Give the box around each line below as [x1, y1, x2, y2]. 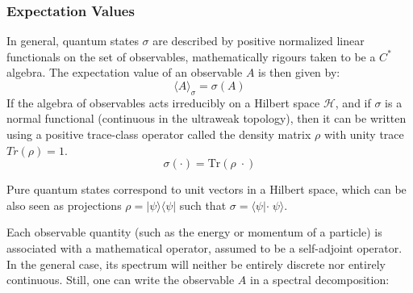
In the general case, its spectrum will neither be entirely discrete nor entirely [6, 255, 386, 272]
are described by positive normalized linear [152, 32, 365, 49]
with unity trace [323, 125, 404, 142]
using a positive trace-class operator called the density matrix [6, 125, 311, 142]
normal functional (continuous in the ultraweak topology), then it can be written [6, 110, 407, 127]
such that [179, 196, 227, 213]
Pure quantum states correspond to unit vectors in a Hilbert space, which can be [6, 181, 407, 198]
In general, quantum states [6, 32, 139, 49]
